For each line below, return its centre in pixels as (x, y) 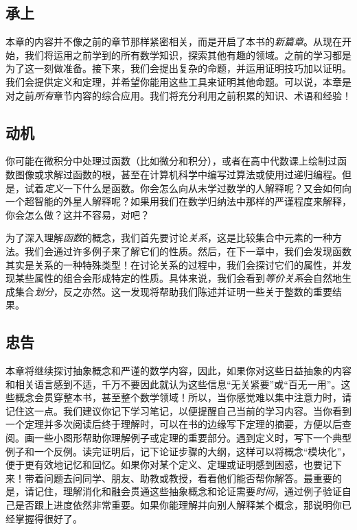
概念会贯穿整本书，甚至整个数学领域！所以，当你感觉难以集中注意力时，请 (183, 397)
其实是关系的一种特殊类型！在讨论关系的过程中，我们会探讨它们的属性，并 (174, 264)
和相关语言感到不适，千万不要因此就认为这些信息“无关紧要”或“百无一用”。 (173, 384)
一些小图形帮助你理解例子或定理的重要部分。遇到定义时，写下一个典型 (193, 438)
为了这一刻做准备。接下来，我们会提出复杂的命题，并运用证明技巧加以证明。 (178, 68)
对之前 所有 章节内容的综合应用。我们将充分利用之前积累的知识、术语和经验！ (178, 95)
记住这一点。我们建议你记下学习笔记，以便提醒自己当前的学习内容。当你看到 (178, 410)
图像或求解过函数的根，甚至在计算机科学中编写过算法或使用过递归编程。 (178, 174)
